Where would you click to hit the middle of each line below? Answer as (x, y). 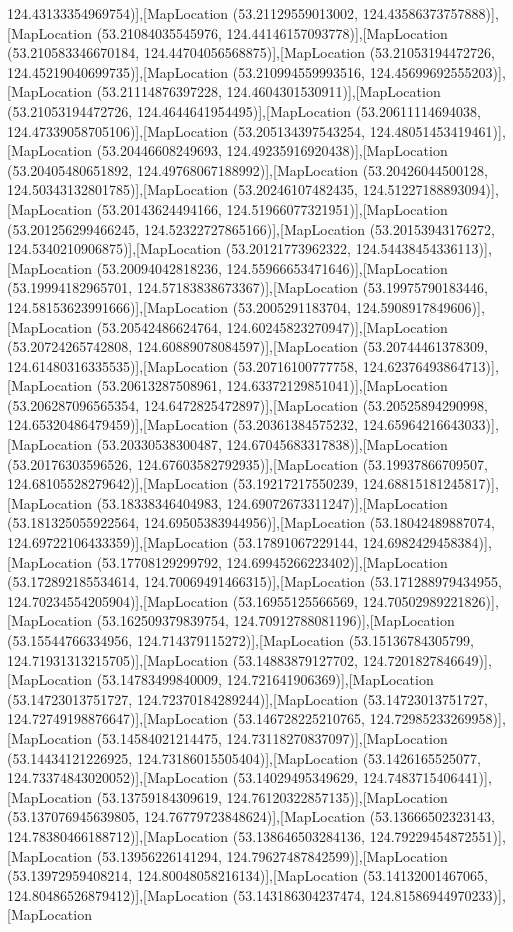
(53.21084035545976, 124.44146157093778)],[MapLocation (272, 32)
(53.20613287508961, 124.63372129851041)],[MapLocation (272, 385)
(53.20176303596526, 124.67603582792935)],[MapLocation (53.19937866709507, (247, 463)
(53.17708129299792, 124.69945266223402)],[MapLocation (272, 561)
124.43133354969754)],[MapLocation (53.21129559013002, (183, 13)
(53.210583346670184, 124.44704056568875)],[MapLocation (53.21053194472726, (251, 52)
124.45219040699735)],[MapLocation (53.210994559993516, (186, 71)
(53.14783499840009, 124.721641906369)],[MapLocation (265, 679)
